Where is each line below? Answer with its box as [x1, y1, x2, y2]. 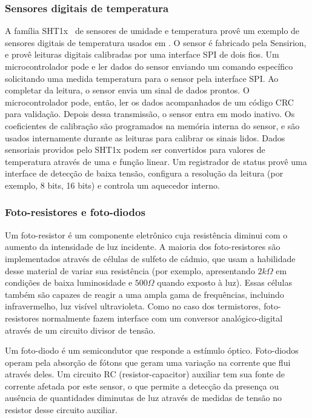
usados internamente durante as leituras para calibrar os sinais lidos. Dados [5, 131, 285, 144]
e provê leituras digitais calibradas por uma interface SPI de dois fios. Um [5, 48, 279, 61]
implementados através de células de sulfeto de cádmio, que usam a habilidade [5, 252, 296, 265]
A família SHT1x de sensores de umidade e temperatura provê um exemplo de [5, 24, 300, 37]
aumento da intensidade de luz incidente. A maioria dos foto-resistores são [5, 240, 280, 253]
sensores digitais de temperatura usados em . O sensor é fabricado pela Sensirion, [5, 36, 307, 49]
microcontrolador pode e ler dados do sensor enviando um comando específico [5, 60, 293, 72]
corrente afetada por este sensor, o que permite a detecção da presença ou [5, 379, 279, 392]
